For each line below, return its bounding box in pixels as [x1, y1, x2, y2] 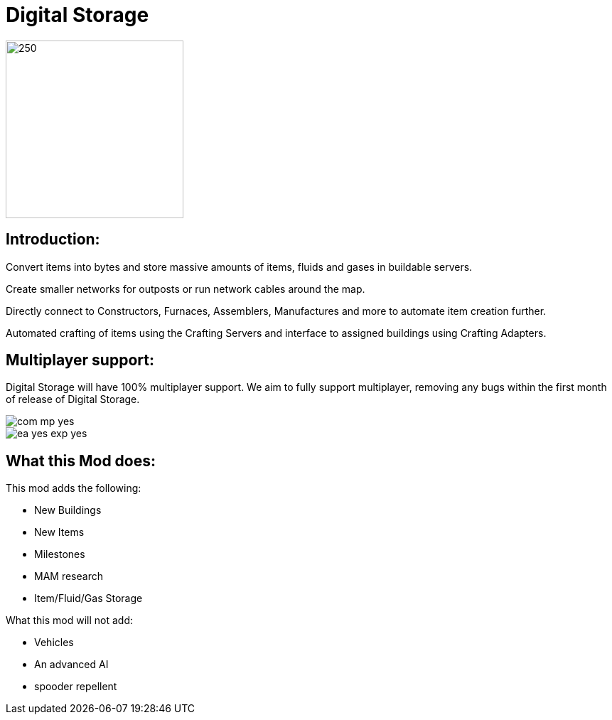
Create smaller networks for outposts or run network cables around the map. [6, 282, 365, 295]
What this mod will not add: [6, 614, 133, 627]
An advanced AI [34, 658, 109, 671]
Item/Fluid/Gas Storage [34, 592, 143, 605]
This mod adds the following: [6, 482, 141, 495]
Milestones [34, 548, 85, 561]
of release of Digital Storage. [6, 393, 140, 406]
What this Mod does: [6, 451, 156, 470]
